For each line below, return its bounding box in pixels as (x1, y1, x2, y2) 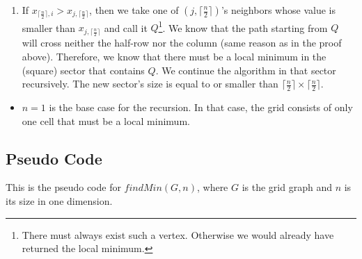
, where (196, 180, 228, 194)
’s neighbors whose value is (221, 3, 336, 17)
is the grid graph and (242, 180, 332, 194)
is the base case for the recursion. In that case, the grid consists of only (49, 99, 353, 114)
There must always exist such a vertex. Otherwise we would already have (22, 227, 334, 242)
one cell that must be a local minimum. (22, 113, 190, 128)
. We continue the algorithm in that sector (155, 62, 336, 77)
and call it (104, 20, 148, 35)
